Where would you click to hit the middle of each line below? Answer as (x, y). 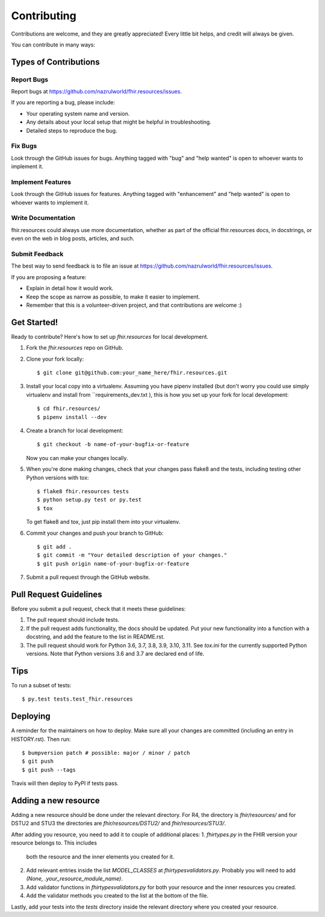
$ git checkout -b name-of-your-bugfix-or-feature (113, 444)
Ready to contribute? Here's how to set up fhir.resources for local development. (110, 336)
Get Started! (35, 322)
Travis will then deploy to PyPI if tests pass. (65, 783)
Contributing (44, 16)
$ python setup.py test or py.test (89, 500)
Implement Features (41, 182)
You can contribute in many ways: (53, 45)
